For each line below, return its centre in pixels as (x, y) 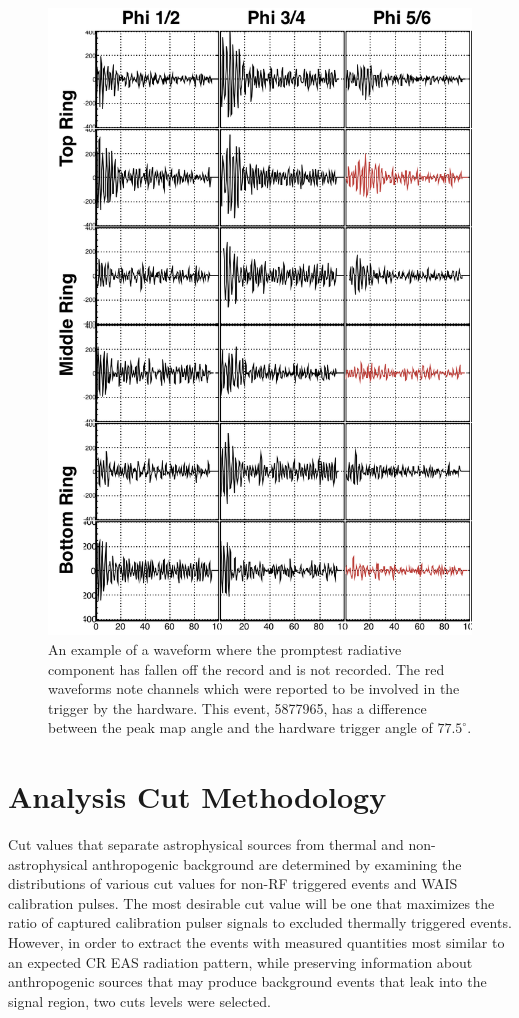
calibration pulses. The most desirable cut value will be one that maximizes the (251, 902)
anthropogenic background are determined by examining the (277, 863)
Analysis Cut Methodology (197, 796)
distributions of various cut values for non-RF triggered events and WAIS (233, 883)
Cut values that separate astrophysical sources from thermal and (206, 844)
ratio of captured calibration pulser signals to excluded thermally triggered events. (260, 922)
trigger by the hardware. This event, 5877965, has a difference (237, 707)
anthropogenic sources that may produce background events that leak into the (247, 981)
